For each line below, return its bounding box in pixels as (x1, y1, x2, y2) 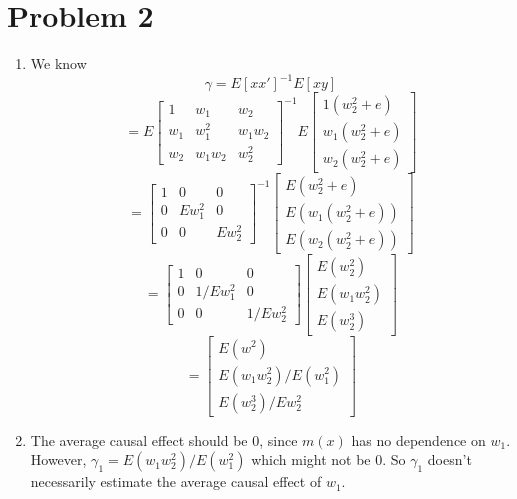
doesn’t (427, 449, 472, 470)
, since (259, 429, 298, 450)
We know (30, 53, 87, 74)
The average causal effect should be (30, 429, 248, 450)
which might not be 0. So (251, 449, 406, 470)
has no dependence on (351, 429, 486, 450)
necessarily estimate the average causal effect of (30, 471, 322, 492)
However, (30, 449, 87, 470)
